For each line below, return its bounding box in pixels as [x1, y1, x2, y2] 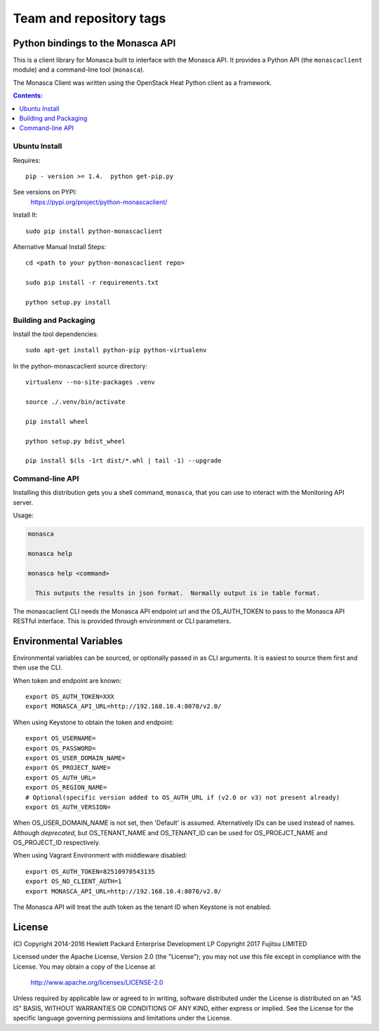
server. [13, 498, 34, 507]
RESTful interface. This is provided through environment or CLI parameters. [13, 616, 232, 625]
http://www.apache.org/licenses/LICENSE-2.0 [30, 978, 164, 987]
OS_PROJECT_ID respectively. [13, 839, 101, 847]
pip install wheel [25, 418, 89, 425]
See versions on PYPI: [13, 188, 77, 197]
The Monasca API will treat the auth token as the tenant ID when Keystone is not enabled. [13, 903, 272, 912]
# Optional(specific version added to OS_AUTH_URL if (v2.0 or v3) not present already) [25, 793, 340, 801]
